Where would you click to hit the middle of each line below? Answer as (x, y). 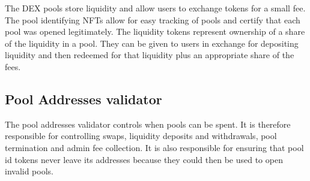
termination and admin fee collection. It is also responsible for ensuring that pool (154, 147)
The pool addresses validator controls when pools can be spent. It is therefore (148, 124)
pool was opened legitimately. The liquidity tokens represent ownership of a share (155, 31)
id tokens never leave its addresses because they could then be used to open (144, 159)
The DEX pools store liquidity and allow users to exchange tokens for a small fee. (155, 8)
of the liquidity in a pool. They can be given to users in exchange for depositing (152, 43)
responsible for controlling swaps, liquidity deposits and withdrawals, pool (141, 136)
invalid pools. (29, 171)
